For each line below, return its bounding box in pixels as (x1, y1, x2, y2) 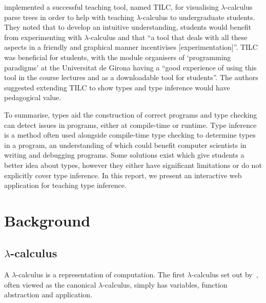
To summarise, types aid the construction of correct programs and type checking (4, 109, 257, 120)
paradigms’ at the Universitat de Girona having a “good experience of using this (4, 62, 257, 72)
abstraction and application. (4, 289, 93, 300)
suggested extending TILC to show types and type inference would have (4, 82, 230, 92)
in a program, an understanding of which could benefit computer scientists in (4, 139, 247, 150)
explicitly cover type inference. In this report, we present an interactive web (4, 169, 242, 180)
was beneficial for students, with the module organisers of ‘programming (4, 51, 231, 62)
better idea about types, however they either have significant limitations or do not (4, 159, 262, 170)
